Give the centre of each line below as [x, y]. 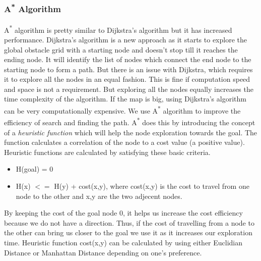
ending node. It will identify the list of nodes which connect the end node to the [128, 59]
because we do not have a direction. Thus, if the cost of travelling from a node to [129, 222]
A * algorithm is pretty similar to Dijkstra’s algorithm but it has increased [118, 29]
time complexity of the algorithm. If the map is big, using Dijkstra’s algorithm [125, 99]
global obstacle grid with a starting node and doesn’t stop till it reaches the [121, 49]
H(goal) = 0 [35, 169]
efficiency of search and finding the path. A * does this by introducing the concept [130, 121]
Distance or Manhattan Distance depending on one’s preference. [103, 252]
